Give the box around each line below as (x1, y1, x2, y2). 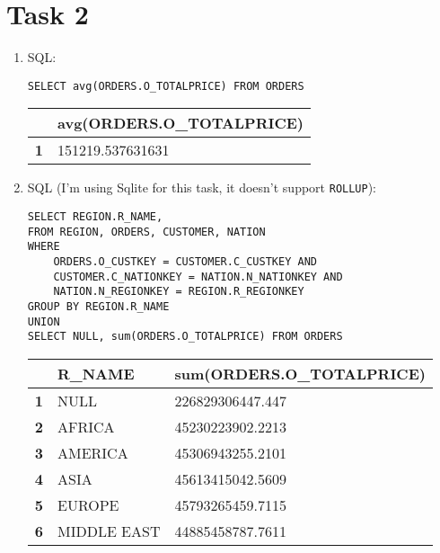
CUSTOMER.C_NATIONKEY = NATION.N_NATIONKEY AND (53, 270, 343, 283)
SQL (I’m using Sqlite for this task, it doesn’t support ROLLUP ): (27, 178, 377, 197)
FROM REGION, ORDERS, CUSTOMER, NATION (27, 225, 266, 238)
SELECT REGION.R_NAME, (27, 210, 163, 224)
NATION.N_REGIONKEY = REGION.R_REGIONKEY (53, 285, 304, 299)
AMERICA (57, 442, 128, 463)
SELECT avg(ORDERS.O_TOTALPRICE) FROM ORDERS (27, 79, 304, 93)
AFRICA (57, 415, 115, 437)
